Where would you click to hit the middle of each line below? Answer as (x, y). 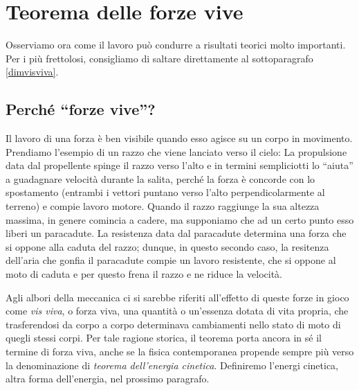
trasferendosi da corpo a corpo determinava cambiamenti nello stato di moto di (173, 324)
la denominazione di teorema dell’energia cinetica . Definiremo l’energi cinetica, (172, 365)
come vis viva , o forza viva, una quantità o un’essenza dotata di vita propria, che (177, 311)
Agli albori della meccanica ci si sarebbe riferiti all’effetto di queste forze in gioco (177, 297)
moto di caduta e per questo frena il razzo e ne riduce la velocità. (144, 274)
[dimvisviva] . (32, 72)
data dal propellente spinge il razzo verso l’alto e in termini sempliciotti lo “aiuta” (179, 165)
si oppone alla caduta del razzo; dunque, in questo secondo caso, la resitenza (167, 246)
